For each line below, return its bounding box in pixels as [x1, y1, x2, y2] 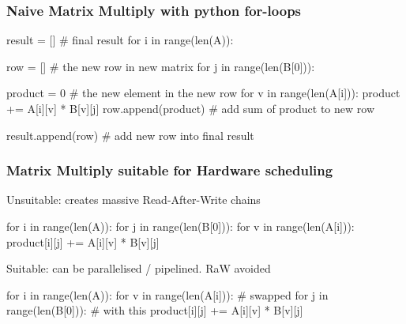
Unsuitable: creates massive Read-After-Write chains [6, 191, 261, 208]
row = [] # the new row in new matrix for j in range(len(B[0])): [6, 58, 315, 74]
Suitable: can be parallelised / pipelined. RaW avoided [6, 260, 271, 277]
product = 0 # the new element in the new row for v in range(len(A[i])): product [6, 85, 400, 101]
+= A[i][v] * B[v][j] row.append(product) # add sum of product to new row [6, 100, 374, 116]
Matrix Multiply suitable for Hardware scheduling [6, 160, 333, 180]
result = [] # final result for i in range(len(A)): [6, 32, 234, 48]
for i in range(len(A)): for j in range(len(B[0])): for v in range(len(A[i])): [6, 218, 355, 234]
